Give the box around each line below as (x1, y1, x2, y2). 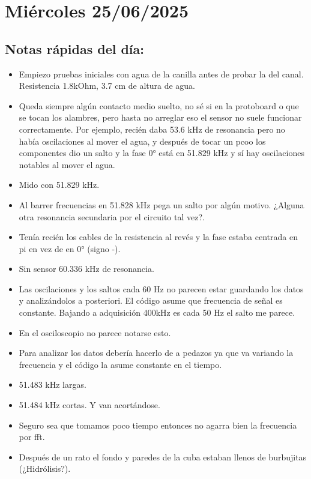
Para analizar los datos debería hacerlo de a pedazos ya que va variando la (19, 346, 294, 359)
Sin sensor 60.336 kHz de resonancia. (19, 262, 154, 275)
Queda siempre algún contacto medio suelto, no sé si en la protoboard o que (19, 99, 299, 112)
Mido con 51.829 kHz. (19, 178, 100, 191)
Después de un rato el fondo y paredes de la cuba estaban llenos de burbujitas (19, 450, 307, 463)
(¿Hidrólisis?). (19, 462, 71, 475)
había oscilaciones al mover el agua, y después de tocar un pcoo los (19, 134, 266, 147)
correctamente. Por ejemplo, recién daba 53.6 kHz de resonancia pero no (19, 122, 285, 135)
